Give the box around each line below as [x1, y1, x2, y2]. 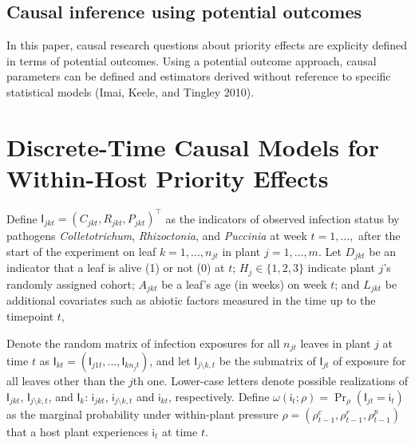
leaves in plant [300, 334, 371, 351]
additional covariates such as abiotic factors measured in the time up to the [6, 292, 376, 309]
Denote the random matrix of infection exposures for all [6, 334, 280, 351]
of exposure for [333, 352, 406, 368]
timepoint [6, 307, 54, 324]
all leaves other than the [6, 372, 125, 388]
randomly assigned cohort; [6, 275, 135, 292]
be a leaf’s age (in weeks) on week [161, 275, 327, 292]
